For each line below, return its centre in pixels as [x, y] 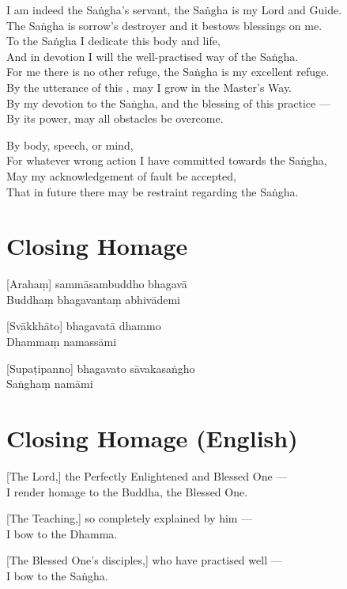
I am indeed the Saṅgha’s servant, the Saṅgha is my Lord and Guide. [174, 9]
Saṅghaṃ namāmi [50, 384]
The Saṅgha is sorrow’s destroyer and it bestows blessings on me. [164, 25]
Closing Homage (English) [152, 438]
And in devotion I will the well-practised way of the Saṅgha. [153, 56]
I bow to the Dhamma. [62, 533]
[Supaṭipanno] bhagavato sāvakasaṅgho [101, 368]
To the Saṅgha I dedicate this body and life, [113, 41]
